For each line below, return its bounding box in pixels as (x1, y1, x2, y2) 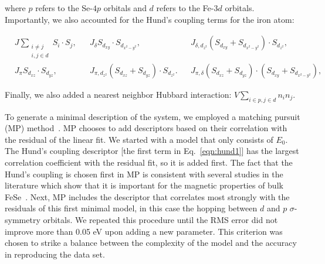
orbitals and (103, 2, 147, 13)
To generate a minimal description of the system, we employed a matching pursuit (5, 110, 300, 122)
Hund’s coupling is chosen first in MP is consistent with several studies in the (5, 167, 283, 180)
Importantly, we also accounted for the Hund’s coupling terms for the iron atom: (5, 13, 294, 25)
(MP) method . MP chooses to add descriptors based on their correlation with (5, 122, 287, 134)
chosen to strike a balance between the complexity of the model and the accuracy (5, 236, 297, 249)
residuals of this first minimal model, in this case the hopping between (5, 202, 258, 214)
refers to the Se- (35, 2, 93, 13)
